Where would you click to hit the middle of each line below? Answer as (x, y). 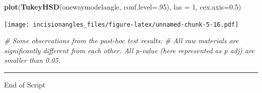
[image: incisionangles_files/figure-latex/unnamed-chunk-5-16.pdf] (121, 24)
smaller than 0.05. (32, 60)
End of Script (25, 85)
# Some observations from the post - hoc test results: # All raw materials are (121, 40)
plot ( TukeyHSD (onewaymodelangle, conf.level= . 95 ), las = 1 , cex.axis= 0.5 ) (123, 7)
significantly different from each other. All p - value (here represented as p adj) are (129, 50)
